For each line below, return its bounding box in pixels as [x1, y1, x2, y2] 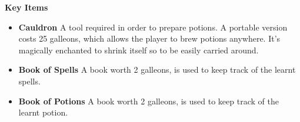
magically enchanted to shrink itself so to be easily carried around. [18, 43, 259, 56]
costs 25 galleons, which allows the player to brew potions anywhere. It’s [18, 32, 281, 45]
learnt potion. [18, 106, 68, 118]
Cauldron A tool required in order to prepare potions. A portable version [18, 21, 288, 33]
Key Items [5, 1, 48, 13]
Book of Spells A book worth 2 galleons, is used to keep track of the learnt [18, 63, 296, 76]
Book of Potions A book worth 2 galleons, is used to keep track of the [18, 94, 279, 107]
